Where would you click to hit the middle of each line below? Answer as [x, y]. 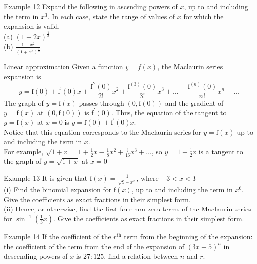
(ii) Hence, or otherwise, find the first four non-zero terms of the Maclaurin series [128, 209]
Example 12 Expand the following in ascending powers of [91, 6]
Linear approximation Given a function [64, 67]
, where [148, 178]
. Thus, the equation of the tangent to [169, 112]
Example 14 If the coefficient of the [58, 236]
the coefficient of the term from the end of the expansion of [94, 246]
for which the [203, 16]
